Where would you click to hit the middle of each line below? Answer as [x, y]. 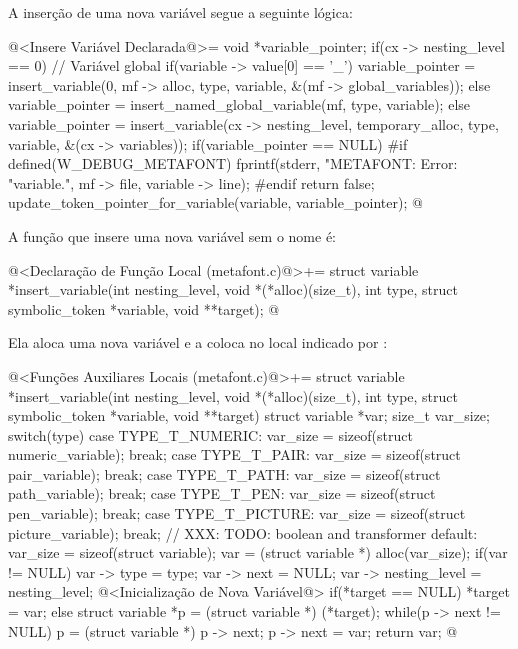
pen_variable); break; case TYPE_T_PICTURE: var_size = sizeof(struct [237, 513]
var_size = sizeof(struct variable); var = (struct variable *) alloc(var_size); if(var [258, 552]
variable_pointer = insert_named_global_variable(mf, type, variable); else [239, 104]
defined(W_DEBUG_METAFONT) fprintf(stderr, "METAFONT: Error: [233, 163]
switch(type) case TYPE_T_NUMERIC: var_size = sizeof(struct [210, 434]
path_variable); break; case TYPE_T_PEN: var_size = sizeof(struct [222, 493]
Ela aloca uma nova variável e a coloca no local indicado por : [198, 342]
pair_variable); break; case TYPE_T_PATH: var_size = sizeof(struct [224, 473]
